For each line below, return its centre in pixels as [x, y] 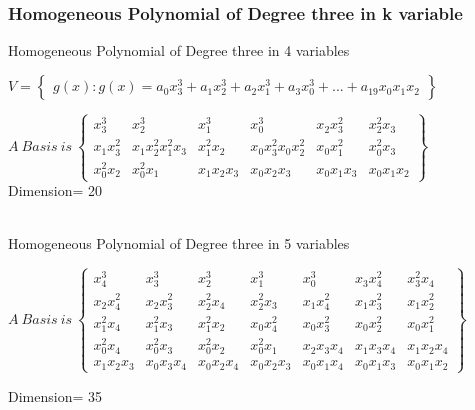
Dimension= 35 [55, 395]
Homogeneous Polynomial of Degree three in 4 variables [179, 50]
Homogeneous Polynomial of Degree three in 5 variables [179, 243]
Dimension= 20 [55, 190]
